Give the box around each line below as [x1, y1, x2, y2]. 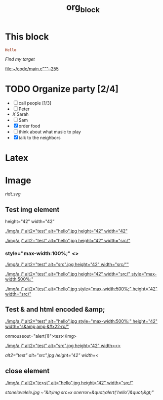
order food [18, 123, 41, 129]
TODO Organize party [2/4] [5, 83, 119, 94]
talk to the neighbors [18, 135, 61, 141]
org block [66, 1, 100, 14]
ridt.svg [5, 191, 21, 197]
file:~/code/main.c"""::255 [5, 66, 59, 72]
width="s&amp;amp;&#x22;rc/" [5, 323, 69, 330]
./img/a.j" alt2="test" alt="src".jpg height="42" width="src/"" [5, 261, 129, 267]
